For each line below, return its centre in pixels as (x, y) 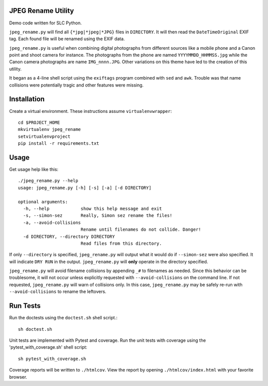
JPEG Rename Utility (42, 11)
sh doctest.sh (35, 329)
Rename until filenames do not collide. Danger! (141, 230)
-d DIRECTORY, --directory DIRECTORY (69, 237)
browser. (18, 377)
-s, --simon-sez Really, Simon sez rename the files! (98, 216)
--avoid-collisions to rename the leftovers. (58, 291)
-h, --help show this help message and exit (93, 208)
